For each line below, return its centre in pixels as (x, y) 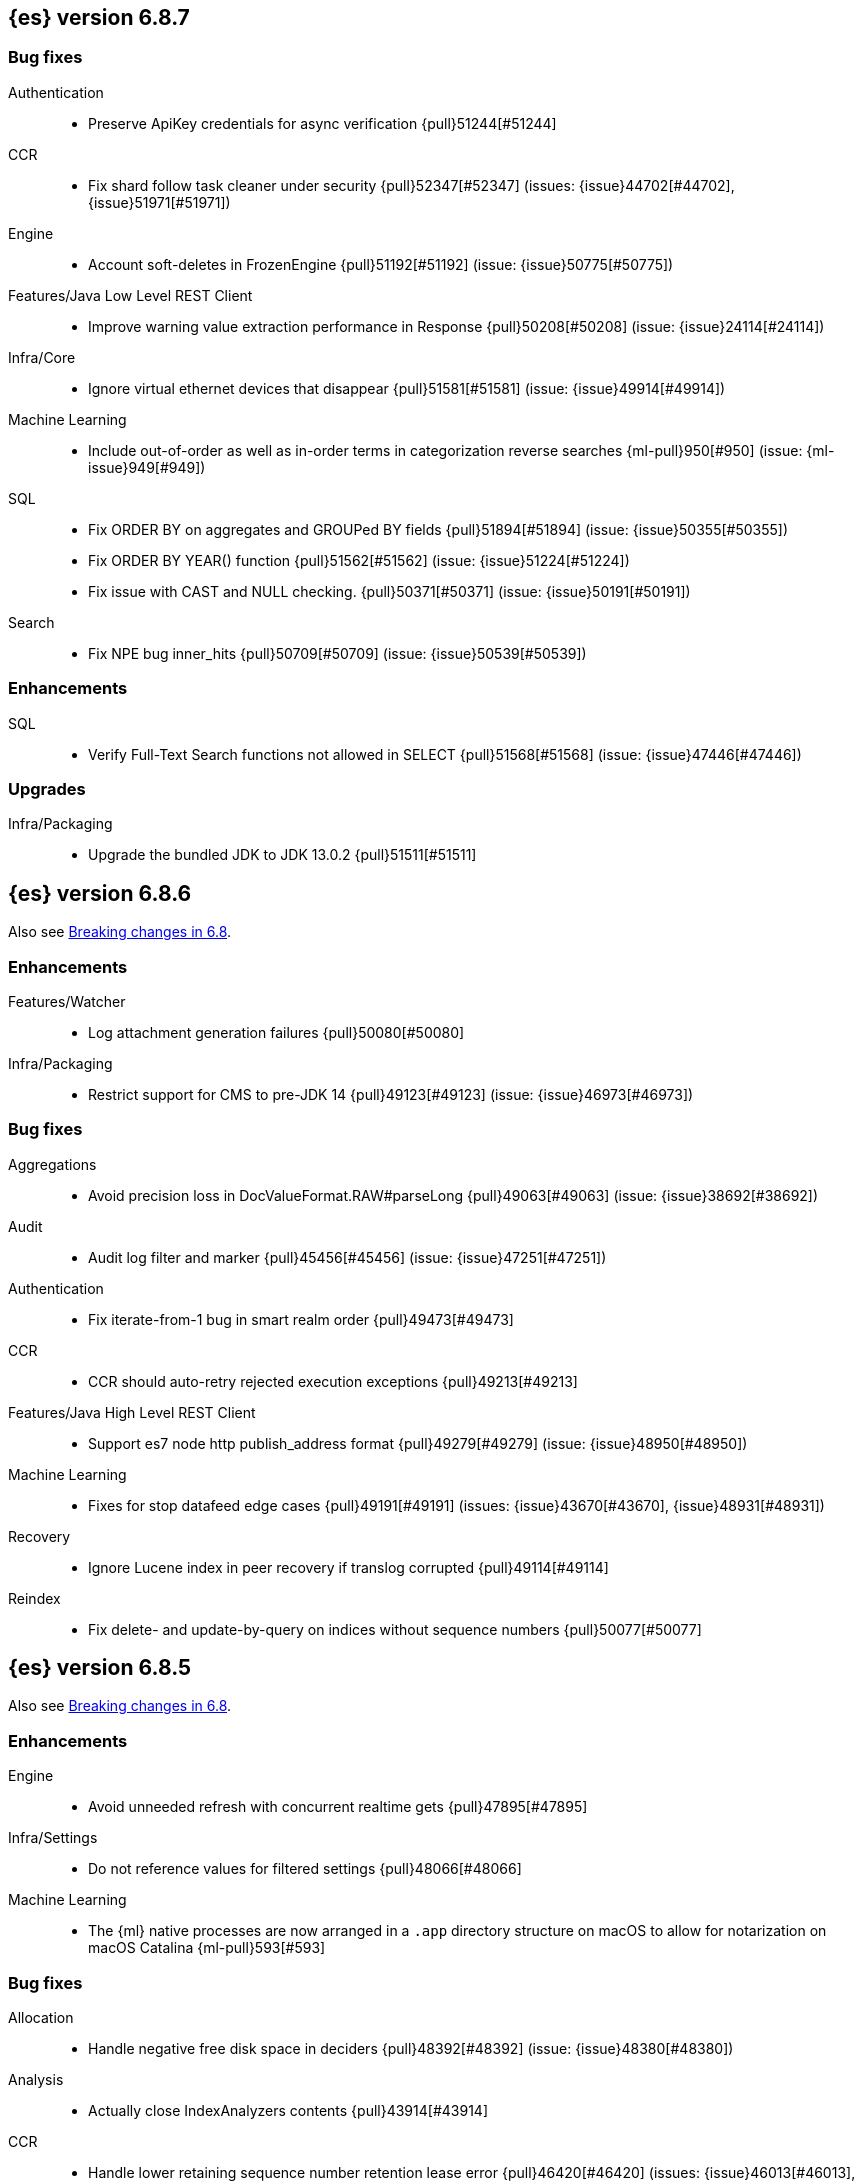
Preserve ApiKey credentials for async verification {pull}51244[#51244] (322, 123)
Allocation (41, 2017)
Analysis (36, 2079)
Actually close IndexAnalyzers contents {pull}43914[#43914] (288, 2110)
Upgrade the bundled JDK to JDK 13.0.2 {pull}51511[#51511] (282, 855)
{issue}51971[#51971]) (159, 202)
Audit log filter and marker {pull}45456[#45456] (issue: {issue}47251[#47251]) (347, 1257)
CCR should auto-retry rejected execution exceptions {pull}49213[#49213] (333, 1381)
